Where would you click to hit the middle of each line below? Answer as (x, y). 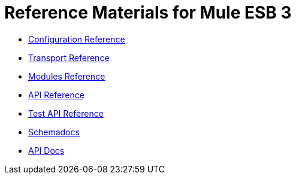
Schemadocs (54, 132)
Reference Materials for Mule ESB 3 (148, 13)
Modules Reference (67, 76)
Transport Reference (69, 57)
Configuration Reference (77, 39)
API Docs (46, 150)
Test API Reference (66, 113)
